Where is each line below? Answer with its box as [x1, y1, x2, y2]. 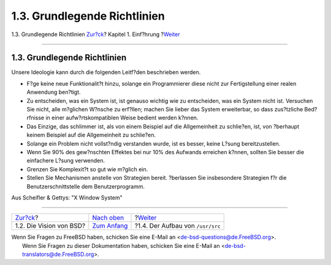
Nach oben [92, 214, 124, 222]
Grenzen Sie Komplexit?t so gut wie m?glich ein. [26, 165, 148, 173]
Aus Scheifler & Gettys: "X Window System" [11, 193, 123, 201]
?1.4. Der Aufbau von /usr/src [134, 222, 221, 230]
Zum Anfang [92, 222, 128, 230]
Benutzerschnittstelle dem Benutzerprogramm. [26, 182, 145, 190]
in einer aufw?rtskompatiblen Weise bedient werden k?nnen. [45, 114, 199, 122]
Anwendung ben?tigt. [26, 89, 81, 96]
